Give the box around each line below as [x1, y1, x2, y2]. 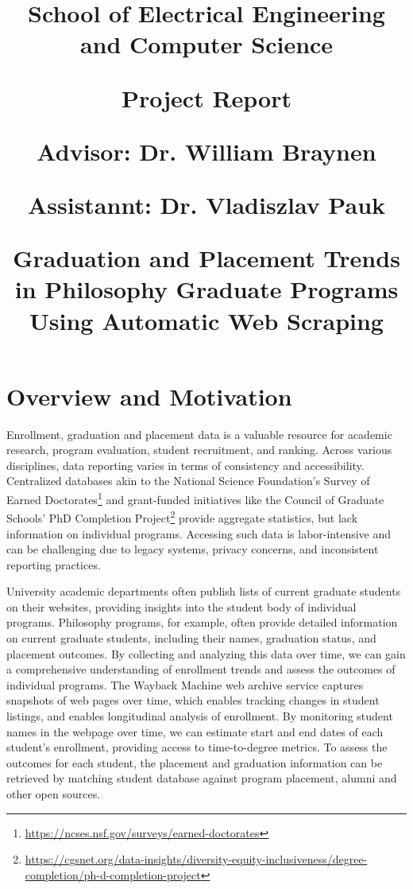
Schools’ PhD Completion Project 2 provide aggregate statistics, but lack [6, 507, 358, 526]
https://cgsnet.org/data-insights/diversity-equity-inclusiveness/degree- [25, 851, 368, 868]
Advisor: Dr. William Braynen [37, 134, 376, 167]
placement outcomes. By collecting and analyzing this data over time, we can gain [6, 645, 406, 662]
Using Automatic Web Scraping [29, 304, 384, 336]
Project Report [121, 81, 291, 114]
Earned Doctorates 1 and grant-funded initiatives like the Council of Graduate [6, 489, 384, 507]
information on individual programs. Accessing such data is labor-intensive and [6, 525, 392, 542]
